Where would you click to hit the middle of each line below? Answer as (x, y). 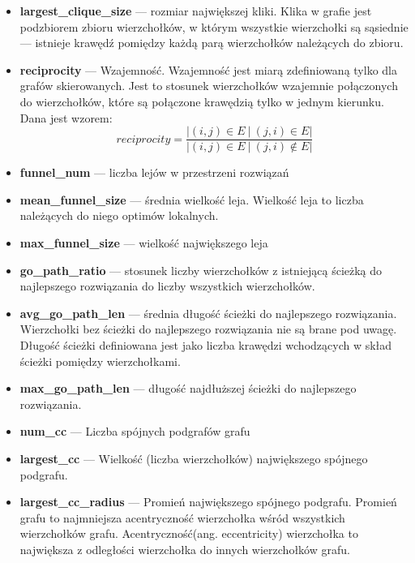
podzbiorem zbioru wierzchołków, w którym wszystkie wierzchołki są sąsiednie (214, 26)
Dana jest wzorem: (66, 117)
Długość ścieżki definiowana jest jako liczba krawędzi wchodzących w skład (206, 344)
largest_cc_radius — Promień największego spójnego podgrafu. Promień (208, 502)
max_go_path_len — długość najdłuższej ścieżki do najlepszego (188, 388)
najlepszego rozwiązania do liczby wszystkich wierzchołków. (167, 286)
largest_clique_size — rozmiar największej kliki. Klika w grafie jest (196, 11)
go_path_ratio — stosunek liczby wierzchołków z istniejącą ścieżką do (201, 270)
